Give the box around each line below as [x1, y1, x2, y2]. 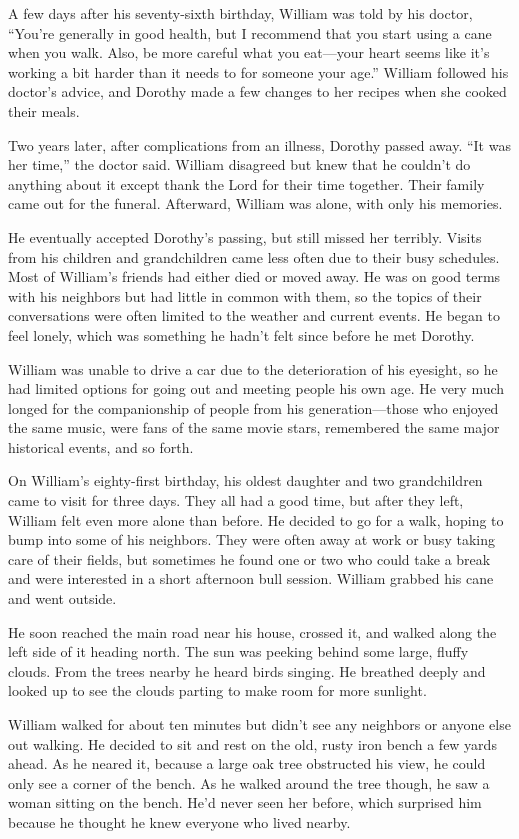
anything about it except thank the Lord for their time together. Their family [8, 173, 485, 194]
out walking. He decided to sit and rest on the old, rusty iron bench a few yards [8, 733, 497, 754]
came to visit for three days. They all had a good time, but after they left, [8, 490, 464, 511]
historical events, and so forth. [8, 436, 194, 457]
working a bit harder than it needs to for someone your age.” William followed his [8, 61, 509, 82]
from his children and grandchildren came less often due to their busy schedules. [8, 246, 500, 267]
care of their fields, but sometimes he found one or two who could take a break [8, 548, 491, 569]
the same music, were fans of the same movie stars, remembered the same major [8, 417, 500, 438]
